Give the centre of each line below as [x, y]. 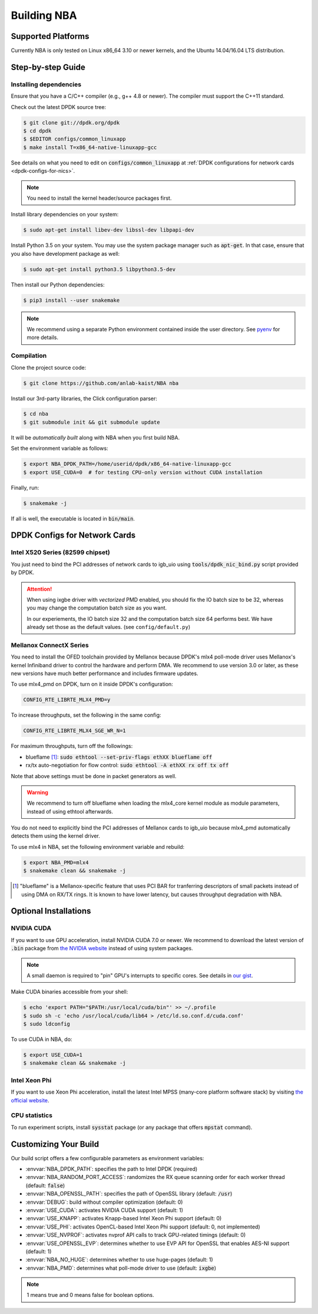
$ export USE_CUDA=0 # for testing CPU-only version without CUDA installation [143, 472]
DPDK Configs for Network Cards [73, 536]
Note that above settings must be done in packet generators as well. [94, 776]
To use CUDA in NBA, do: [42, 1039]
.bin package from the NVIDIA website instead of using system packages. [102, 949]
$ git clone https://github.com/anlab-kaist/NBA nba [101, 383]
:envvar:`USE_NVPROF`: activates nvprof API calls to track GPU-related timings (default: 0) [136, 1235]
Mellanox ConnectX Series [50, 645]
